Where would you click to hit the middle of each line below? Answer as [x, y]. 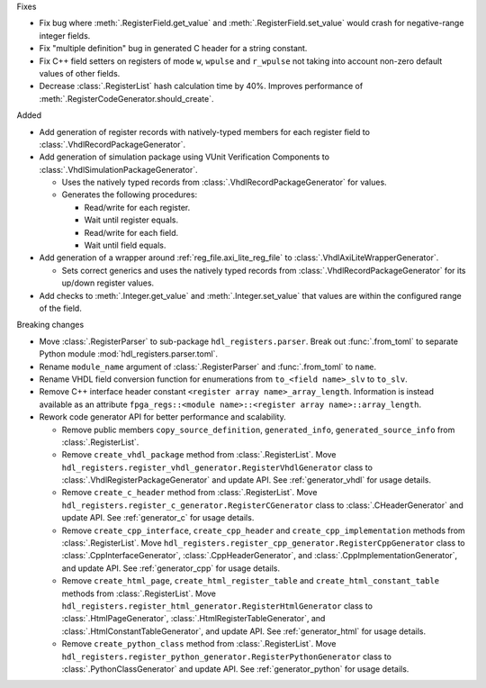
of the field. [61, 308]
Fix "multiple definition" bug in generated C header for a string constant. [173, 49]
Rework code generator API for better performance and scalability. [163, 417]
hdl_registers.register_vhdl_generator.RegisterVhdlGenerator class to [217, 467]
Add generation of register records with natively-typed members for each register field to [205, 131]
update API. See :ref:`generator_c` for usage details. [158, 518]
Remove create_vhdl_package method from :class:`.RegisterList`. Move [199, 455]
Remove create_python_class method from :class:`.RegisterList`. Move [199, 644]
